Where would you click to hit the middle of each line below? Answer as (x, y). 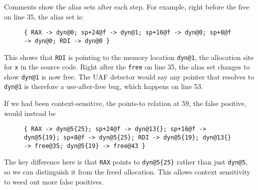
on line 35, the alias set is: (44, 16)
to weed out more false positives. (54, 181)
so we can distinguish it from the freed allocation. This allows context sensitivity (127, 171)
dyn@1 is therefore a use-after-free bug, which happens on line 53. (104, 86)
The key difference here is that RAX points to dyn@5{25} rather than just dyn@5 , (126, 162)
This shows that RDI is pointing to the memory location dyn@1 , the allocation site (129, 57)
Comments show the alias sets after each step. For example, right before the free (127, 6)
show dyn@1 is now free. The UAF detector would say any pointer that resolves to (129, 76)
